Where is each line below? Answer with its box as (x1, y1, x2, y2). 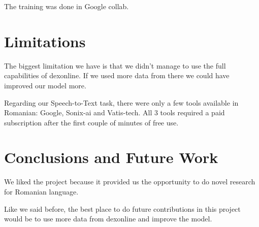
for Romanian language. (4, 186, 79, 197)
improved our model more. (4, 80, 86, 90)
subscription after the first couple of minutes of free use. (4, 117, 179, 127)
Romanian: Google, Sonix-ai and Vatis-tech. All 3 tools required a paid (4, 107, 225, 118)
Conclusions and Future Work (4, 147, 218, 168)
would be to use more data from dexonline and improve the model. (4, 213, 212, 224)
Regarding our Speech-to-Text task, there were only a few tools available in (4, 97, 239, 108)
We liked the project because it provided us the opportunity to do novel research (4, 176, 255, 187)
